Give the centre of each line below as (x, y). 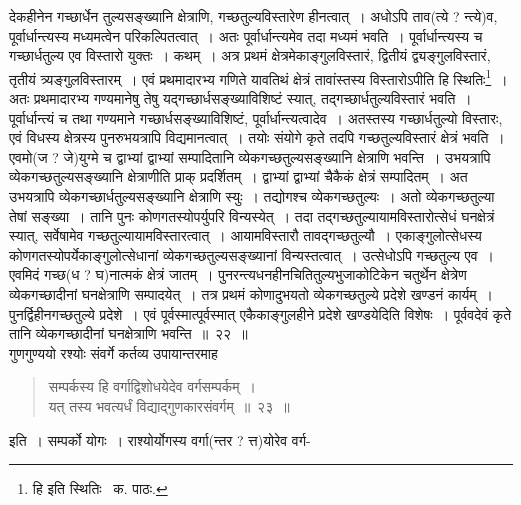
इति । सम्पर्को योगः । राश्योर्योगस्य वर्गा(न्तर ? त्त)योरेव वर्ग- (160, 439)
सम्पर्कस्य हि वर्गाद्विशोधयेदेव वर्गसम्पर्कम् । (152, 386)
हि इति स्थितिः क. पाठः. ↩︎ (100, 488)
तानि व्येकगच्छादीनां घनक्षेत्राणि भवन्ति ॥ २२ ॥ (128, 333)
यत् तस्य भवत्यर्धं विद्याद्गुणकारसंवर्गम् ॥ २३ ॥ (169, 405)
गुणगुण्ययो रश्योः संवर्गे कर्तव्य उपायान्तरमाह (113, 352)
